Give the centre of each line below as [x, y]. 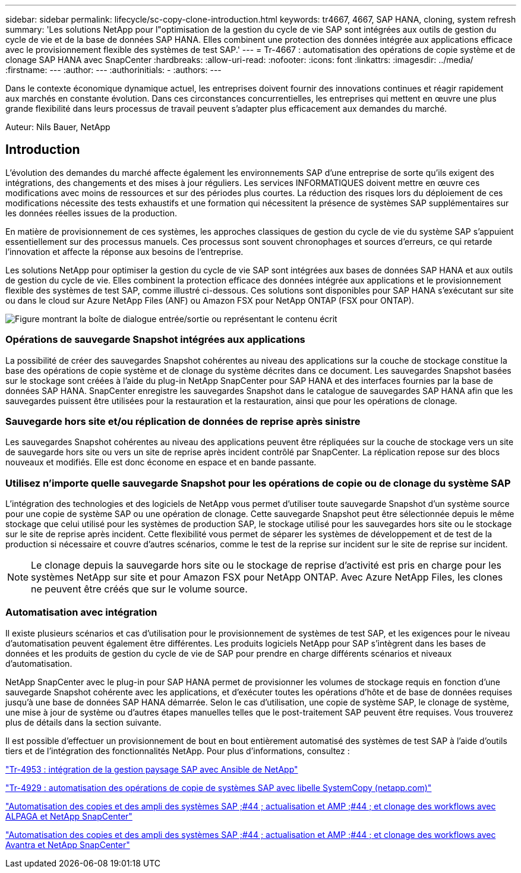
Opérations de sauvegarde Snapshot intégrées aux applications [155, 340]
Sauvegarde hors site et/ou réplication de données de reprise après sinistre [183, 421]
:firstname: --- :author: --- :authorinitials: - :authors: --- [113, 70]
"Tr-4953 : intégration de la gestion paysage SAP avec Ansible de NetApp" [152, 769]
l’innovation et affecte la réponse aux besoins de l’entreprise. [124, 251]
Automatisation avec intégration [81, 612]
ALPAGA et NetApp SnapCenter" [69, 816]
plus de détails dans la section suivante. [83, 722]
